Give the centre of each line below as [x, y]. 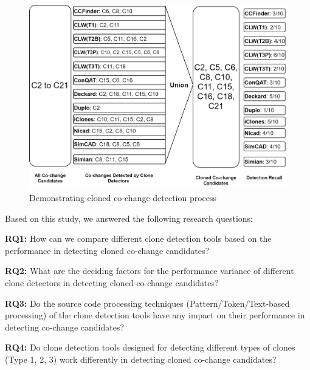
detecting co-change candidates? [65, 327]
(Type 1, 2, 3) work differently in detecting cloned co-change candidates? [141, 359]
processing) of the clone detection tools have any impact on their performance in [155, 315]
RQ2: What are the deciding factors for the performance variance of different [150, 271]
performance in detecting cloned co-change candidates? [107, 250]
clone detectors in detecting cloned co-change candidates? [112, 282]
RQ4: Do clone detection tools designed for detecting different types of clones [150, 347]
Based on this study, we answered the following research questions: [129, 218]
